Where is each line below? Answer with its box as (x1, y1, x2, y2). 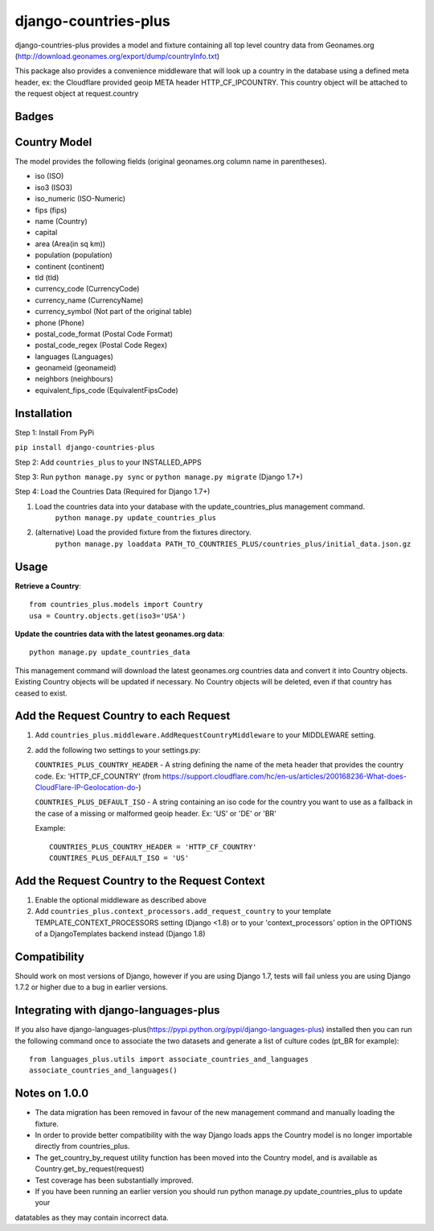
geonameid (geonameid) (35, 363, 117, 373)
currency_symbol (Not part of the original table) (35, 307, 192, 316)
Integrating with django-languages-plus (14, 1003, 220, 1018)
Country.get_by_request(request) (35, 1164, 145, 1174)
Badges (14, 109, 54, 123)
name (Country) (35, 216, 88, 225)
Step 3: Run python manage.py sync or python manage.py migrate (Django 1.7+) (14, 472, 303, 481)
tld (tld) (35, 272, 59, 282)
